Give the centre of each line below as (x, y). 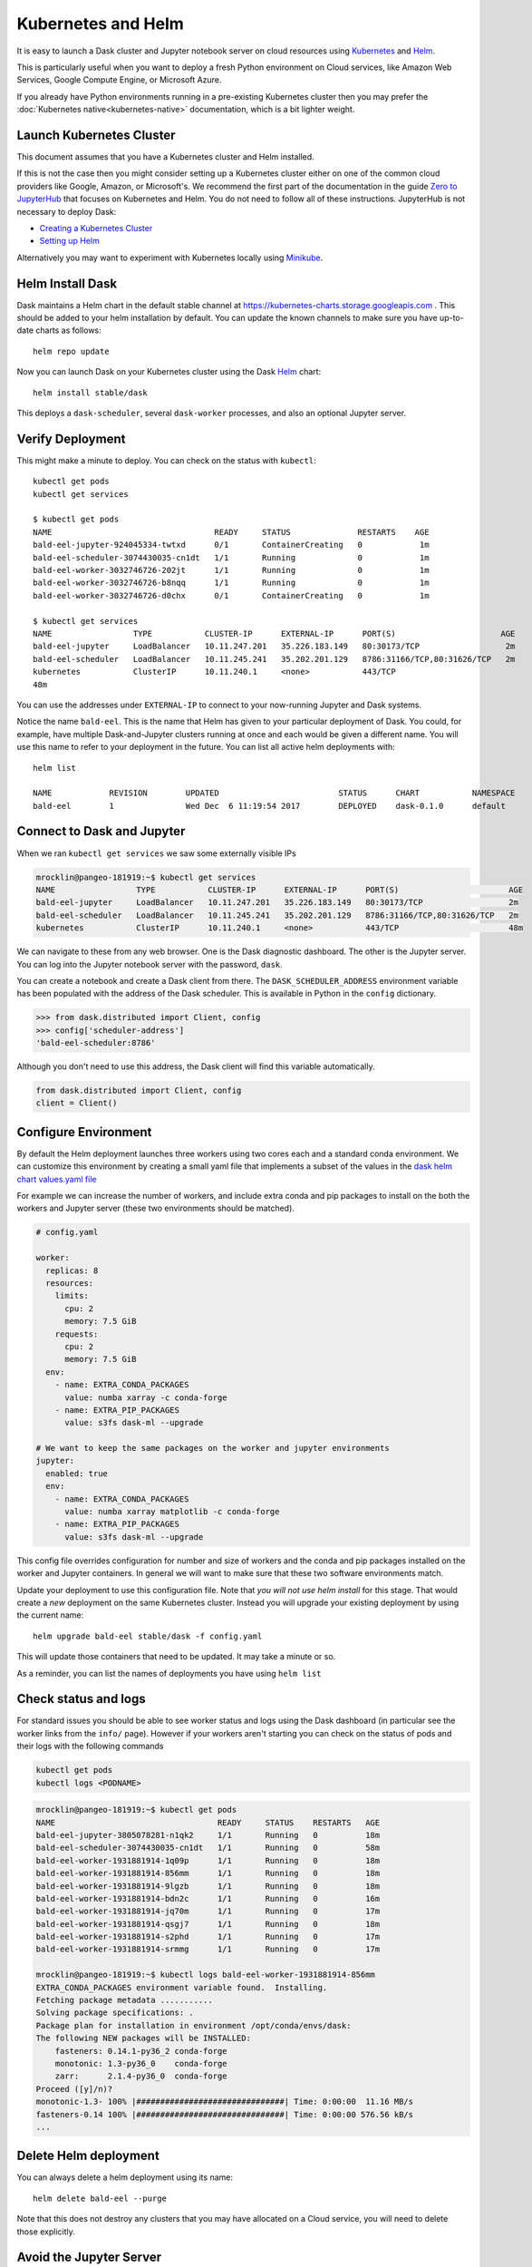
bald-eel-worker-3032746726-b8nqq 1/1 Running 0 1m (231, 583)
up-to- (452, 318)
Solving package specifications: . (115, 2013)
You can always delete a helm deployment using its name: (125, 2177)
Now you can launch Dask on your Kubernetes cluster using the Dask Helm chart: (169, 372)
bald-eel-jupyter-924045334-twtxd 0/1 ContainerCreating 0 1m (231, 545)
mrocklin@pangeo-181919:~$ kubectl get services (146, 877)
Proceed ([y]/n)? (74, 2089)
